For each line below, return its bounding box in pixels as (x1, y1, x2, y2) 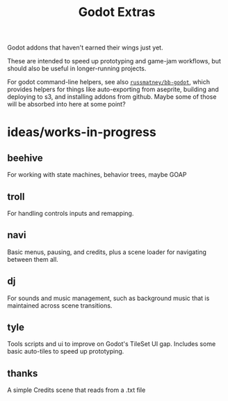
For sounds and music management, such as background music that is (7, 294, 210, 302)
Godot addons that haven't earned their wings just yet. (7, 43, 163, 52)
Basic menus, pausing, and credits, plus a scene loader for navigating (7, 248, 206, 256)
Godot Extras (78, 4, 156, 20)
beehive (7, 152, 43, 164)
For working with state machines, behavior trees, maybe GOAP (7, 171, 187, 179)
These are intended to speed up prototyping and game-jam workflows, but (7, 57, 221, 65)
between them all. (7, 255, 59, 263)
